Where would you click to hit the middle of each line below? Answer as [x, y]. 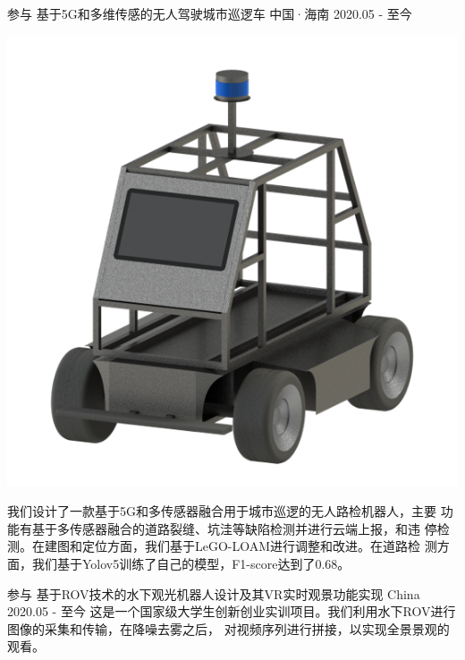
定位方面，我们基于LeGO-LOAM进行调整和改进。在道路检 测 [259, 546]
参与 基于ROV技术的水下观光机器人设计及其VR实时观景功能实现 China [214, 593]
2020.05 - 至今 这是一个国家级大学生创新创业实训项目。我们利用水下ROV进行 [232, 611]
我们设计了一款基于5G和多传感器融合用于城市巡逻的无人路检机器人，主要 [222, 511]
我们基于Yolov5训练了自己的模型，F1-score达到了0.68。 [191, 563]
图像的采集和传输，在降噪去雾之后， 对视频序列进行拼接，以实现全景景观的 [228, 628]
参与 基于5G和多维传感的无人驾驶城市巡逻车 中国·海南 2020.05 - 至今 [210, 13]
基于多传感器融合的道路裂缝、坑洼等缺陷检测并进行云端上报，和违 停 [234, 528]
